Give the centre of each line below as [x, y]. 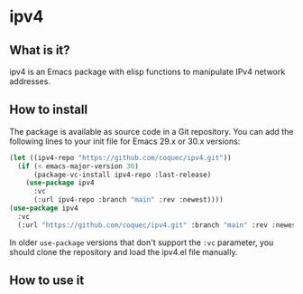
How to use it [47, 281]
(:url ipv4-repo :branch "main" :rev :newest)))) [128, 200]
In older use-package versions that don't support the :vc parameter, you [142, 242]
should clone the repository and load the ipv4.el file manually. [124, 251]
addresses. [30, 81]
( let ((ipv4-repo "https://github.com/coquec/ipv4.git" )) [120, 157]
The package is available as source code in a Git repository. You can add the [151, 131]
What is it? [40, 50]
